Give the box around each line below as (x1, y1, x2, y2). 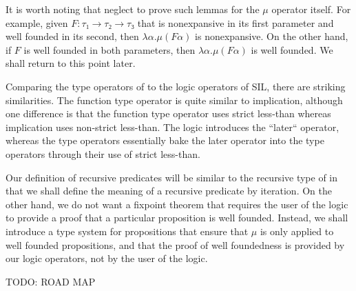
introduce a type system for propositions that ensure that (6, 223, 249, 238)
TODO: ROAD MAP (6, 274, 96, 288)
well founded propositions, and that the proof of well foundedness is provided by (6, 237, 345, 252)
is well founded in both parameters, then (23, 42, 196, 57)
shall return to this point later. (6, 56, 136, 70)
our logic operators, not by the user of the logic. (6, 251, 208, 265)
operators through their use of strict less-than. (6, 146, 200, 161)
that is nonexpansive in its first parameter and (137, 15, 334, 30)
